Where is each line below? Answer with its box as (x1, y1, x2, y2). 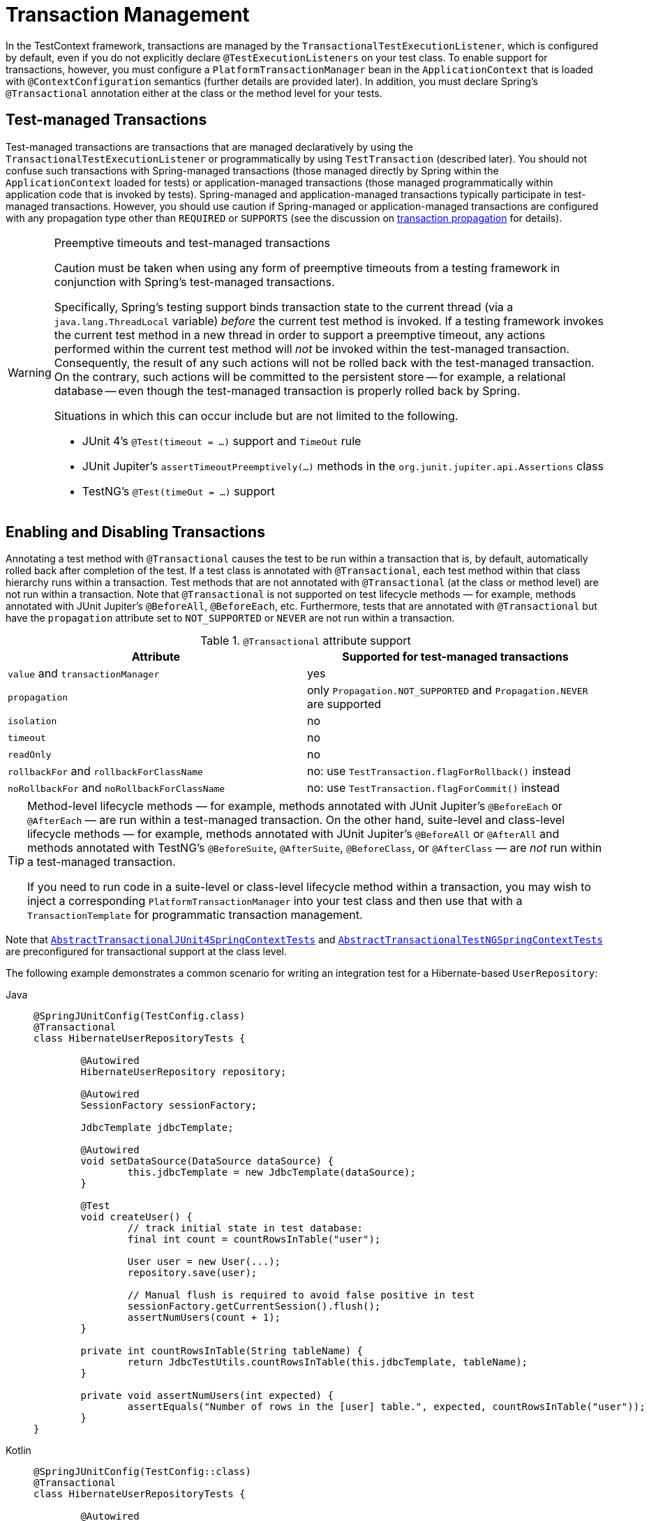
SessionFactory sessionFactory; (80, 1100, 258, 1111)
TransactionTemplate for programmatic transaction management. (27, 908, 363, 922)
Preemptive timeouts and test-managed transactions (54, 235, 331, 250)
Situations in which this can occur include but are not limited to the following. (54, 408, 458, 423)
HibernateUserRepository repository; (80, 1066, 287, 1078)
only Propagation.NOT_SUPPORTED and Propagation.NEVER (307, 683, 588, 698)
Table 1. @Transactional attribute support (200, 634, 411, 648)
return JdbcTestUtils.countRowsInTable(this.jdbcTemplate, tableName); (127, 1356, 528, 1368)
